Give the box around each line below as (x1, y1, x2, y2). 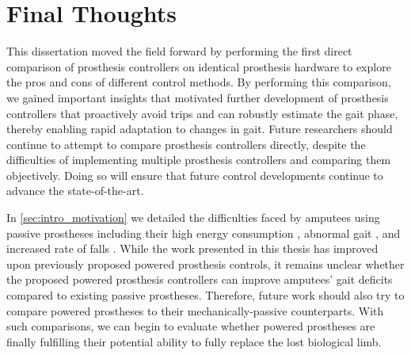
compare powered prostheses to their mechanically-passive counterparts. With (6, 302, 384, 319)
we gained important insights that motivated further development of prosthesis (6, 89, 389, 105)
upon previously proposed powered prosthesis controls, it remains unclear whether (6, 255, 405, 272)
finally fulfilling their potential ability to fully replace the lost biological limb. (6, 333, 382, 349)
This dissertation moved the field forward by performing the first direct (6, 43, 352, 59)
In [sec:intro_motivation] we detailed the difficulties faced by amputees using (6, 209, 380, 226)
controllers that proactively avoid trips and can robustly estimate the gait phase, (6, 105, 398, 121)
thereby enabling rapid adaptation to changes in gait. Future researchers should (6, 120, 393, 137)
